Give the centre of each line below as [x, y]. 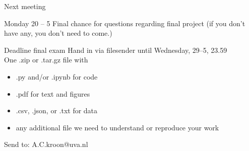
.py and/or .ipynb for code [57, 76]
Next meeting [25, 6]
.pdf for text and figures [53, 93]
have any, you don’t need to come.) [58, 33]
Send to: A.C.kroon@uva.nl [46, 144]
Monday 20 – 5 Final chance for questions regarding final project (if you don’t [125, 23]
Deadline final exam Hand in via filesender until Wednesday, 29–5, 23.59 [116, 50]
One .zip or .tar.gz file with [46, 60]
